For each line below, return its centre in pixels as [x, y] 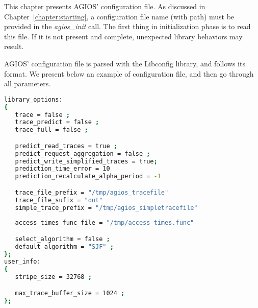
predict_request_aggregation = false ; [83, 153]
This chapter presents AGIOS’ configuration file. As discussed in [105, 6]
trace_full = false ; [51, 130]
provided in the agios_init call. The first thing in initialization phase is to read [127, 26]
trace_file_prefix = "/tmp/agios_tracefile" [92, 192]
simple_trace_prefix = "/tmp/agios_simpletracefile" [106, 208]
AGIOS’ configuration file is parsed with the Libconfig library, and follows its [125, 63]
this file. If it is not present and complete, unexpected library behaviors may [123, 36]
